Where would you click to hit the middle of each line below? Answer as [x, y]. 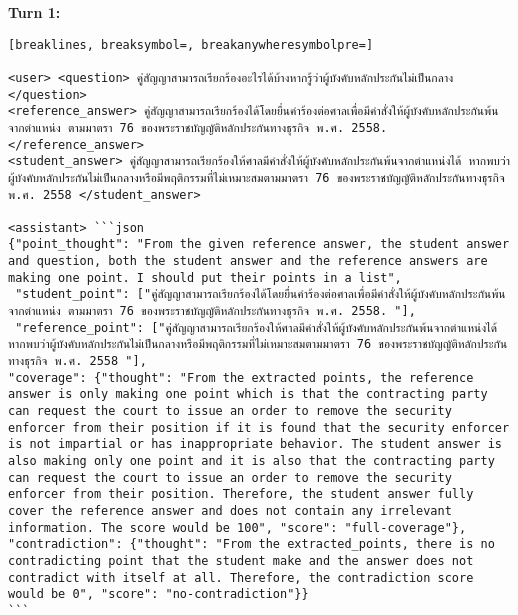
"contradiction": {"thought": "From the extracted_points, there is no [251, 544]
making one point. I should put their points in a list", [205, 277]
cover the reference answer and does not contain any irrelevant [230, 510]
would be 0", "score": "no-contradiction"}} [158, 594]
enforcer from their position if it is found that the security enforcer [259, 427]
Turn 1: [34, 12]
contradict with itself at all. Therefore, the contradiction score [241, 577]
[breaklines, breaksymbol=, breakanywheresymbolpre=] [191, 44]
